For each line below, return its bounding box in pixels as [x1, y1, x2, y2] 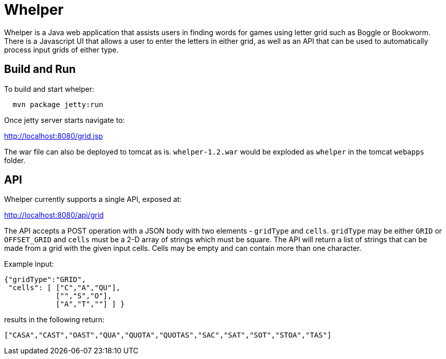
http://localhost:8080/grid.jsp [4, 131, 103, 140]
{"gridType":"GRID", [4, 275, 86, 284]
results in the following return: [4, 315, 105, 324]
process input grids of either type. [4, 45, 119, 54]
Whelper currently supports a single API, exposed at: [4, 195, 182, 204]
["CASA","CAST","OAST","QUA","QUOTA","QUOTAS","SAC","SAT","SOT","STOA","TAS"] [4, 331, 332, 340]
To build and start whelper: [4, 84, 95, 93]
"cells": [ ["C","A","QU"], [8, 284, 121, 292]
